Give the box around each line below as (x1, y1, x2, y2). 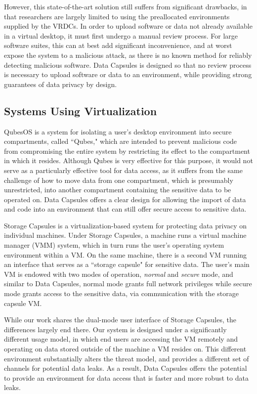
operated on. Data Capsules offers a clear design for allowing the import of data (4, 194, 246, 204)
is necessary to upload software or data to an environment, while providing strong (4, 69, 252, 80)
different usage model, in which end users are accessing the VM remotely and (4, 334, 238, 344)
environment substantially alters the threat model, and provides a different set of (4, 353, 249, 363)
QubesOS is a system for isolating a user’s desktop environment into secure (4, 126, 232, 136)
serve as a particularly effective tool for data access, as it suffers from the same (4, 165, 243, 175)
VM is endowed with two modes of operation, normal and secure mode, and (4, 268, 233, 279)
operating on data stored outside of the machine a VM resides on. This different (4, 344, 247, 354)
